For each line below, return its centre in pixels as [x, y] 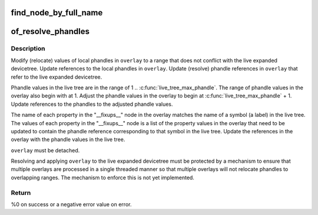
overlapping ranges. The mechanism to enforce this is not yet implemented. [102, 177]
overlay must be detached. [45, 150]
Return [21, 193]
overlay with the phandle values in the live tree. [68, 140]
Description [28, 49]
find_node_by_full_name [57, 13]
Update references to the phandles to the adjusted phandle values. [92, 104]
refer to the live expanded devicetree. [57, 77]
